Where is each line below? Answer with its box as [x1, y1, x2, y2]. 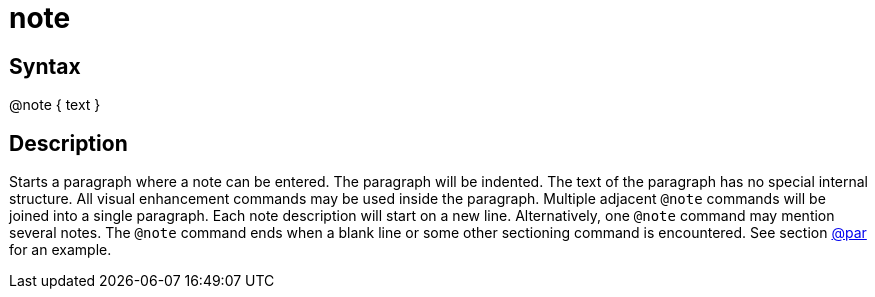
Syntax [9, 53, 81, 79]
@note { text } [9, 96, 101, 114]
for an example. [9, 241, 112, 259]
